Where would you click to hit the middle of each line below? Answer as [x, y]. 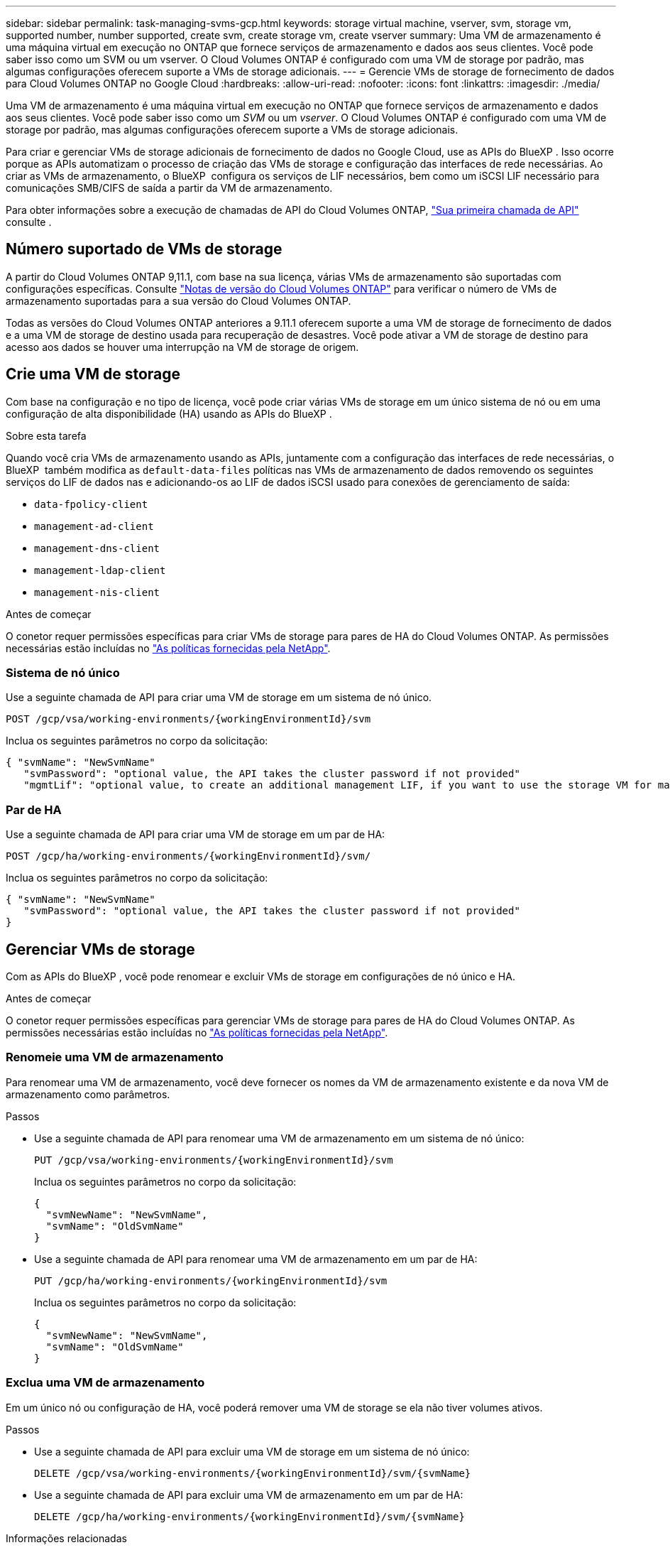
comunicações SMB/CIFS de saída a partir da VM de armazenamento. [169, 188]
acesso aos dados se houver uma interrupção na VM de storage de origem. [182, 347]
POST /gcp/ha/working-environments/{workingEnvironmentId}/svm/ [188, 856]
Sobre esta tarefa [46, 435]
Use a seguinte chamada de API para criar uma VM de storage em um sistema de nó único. [219, 698]
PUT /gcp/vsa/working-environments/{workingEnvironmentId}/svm [214, 1160]
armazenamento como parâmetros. [88, 1094]
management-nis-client [97, 592]
